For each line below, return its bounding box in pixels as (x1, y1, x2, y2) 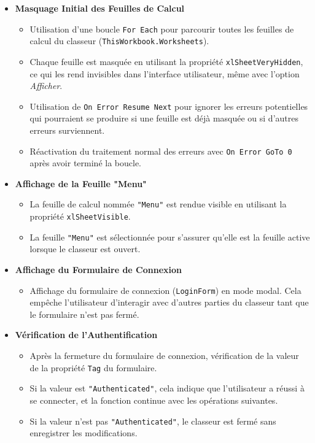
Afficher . (29, 79, 63, 92)
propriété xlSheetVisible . (29, 210, 131, 223)
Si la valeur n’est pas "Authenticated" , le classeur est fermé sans (29, 414, 276, 427)
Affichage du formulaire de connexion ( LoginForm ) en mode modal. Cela (29, 283, 301, 296)
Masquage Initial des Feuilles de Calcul (15, 2, 185, 14)
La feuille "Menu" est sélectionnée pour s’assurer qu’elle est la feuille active (29, 230, 310, 243)
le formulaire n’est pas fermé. (29, 307, 139, 320)
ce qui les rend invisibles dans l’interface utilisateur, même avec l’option (29, 67, 300, 80)
